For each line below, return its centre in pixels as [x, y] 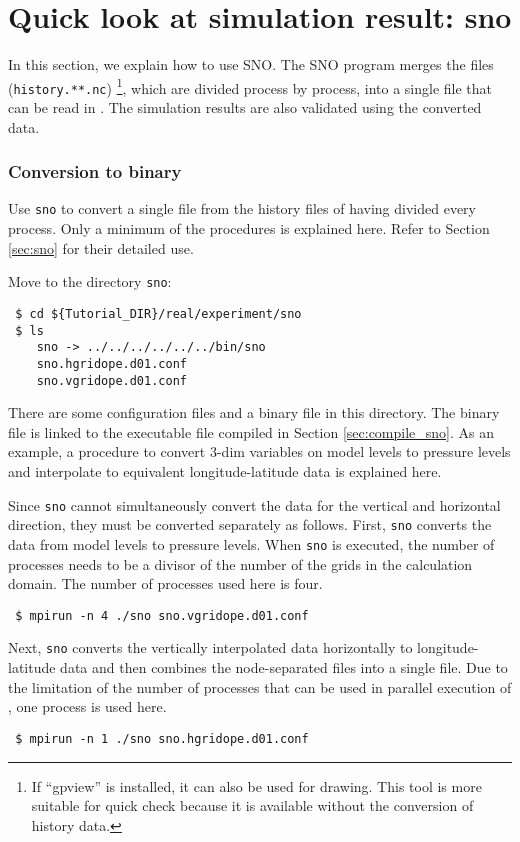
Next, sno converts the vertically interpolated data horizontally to [210, 647]
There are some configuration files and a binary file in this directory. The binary [254, 412]
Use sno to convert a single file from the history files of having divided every [242, 208]
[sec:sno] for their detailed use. [101, 247]
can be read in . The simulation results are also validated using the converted [245, 107]
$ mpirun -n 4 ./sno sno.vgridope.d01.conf [162, 615]
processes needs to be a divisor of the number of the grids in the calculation [240, 563]
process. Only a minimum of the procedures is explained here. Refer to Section [249, 228]
